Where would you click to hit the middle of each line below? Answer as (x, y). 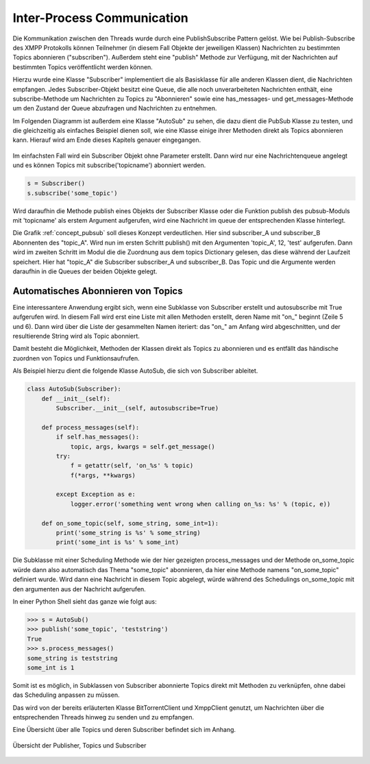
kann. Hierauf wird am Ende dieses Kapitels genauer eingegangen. (107, 140)
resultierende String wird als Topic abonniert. (76, 336)
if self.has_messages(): (98, 437)
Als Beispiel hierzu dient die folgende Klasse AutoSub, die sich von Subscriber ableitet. (135, 371)
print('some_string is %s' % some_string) (128, 533)
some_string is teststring (72, 658)
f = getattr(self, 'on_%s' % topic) (132, 466)
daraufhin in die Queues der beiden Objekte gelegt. (85, 271)
